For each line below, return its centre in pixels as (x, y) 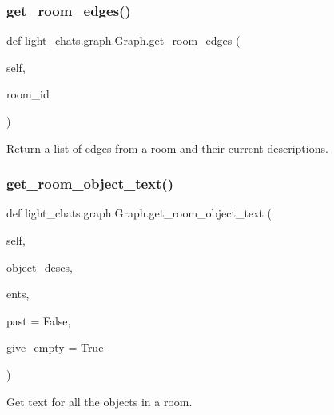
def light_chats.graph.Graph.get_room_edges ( (123, 40)
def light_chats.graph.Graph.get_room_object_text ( (139, 213)
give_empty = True (55, 347)
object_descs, (40, 267)
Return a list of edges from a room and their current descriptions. (167, 148)
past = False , (39, 320)
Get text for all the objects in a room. (99, 401)
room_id (28, 94)
